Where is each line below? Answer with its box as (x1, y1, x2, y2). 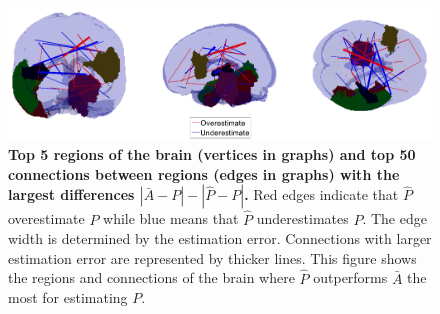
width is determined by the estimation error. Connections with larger (8, 228, 432, 249)
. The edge (362, 208, 427, 229)
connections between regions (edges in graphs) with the (8, 163, 400, 184)
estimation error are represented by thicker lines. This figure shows (8, 247, 417, 268)
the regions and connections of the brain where (8, 267, 295, 288)
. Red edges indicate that (244, 184, 399, 205)
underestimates (256, 208, 349, 229)
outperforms (313, 267, 388, 288)
